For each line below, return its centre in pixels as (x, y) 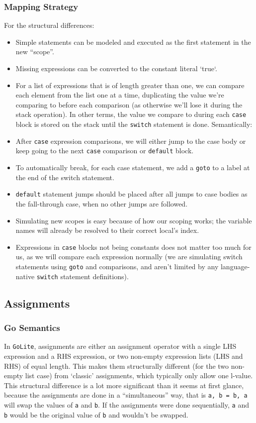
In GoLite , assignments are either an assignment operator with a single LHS (120, 346)
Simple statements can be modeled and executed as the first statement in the (133, 42)
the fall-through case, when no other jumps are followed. (102, 203)
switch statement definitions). (83, 276)
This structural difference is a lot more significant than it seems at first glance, (124, 385)
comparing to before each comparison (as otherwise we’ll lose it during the (129, 104)
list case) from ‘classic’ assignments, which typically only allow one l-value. (139, 375)
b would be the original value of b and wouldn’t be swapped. (96, 414)
